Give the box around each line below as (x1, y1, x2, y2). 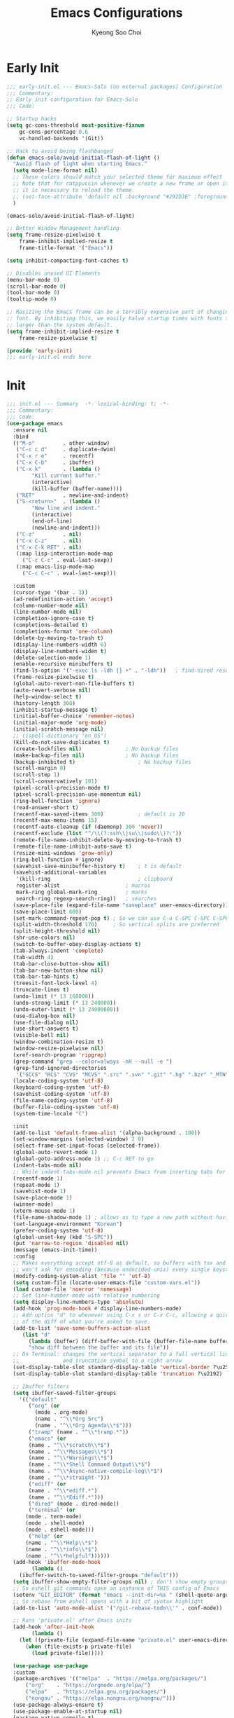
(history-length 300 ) (13, 699, 76, 707)
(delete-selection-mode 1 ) (13, 654, 92, 661)
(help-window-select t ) (13, 693, 82, 700)
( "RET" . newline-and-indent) (15, 492, 129, 499)
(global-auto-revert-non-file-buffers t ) (13, 680, 136, 687)
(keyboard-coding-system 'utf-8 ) (13, 1084, 110, 1091)
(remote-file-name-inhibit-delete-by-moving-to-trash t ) (13, 837, 182, 844)
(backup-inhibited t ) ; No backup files (13, 758, 191, 765)
